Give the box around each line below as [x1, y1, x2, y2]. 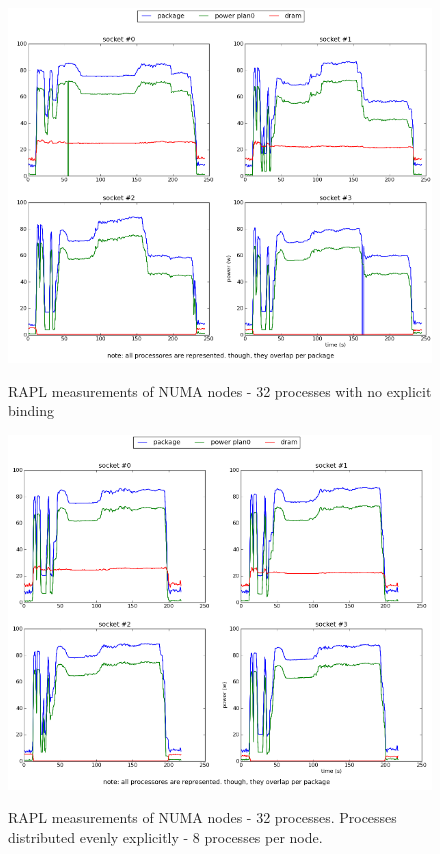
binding [8, 400, 54, 421]
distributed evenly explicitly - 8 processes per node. [8, 826, 323, 847]
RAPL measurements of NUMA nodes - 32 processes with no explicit [8, 380, 432, 401]
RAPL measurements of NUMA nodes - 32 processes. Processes [8, 807, 397, 828]
